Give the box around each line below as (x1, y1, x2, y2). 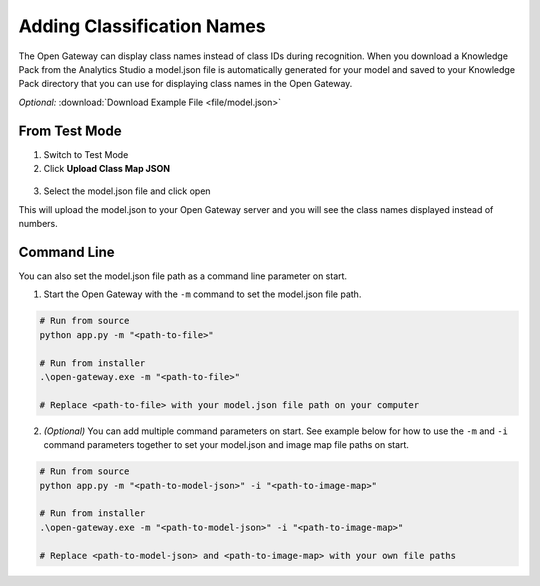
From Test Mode (18, 122, 122, 139)
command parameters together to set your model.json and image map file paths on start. (43, 439, 410, 451)
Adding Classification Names (18, 15, 266, 37)
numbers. (18, 218, 59, 230)
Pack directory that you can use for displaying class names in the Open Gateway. (18, 78, 353, 90)
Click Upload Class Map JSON (43, 163, 170, 175)
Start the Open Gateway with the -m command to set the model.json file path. (43, 288, 362, 300)
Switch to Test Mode (43, 148, 129, 160)
